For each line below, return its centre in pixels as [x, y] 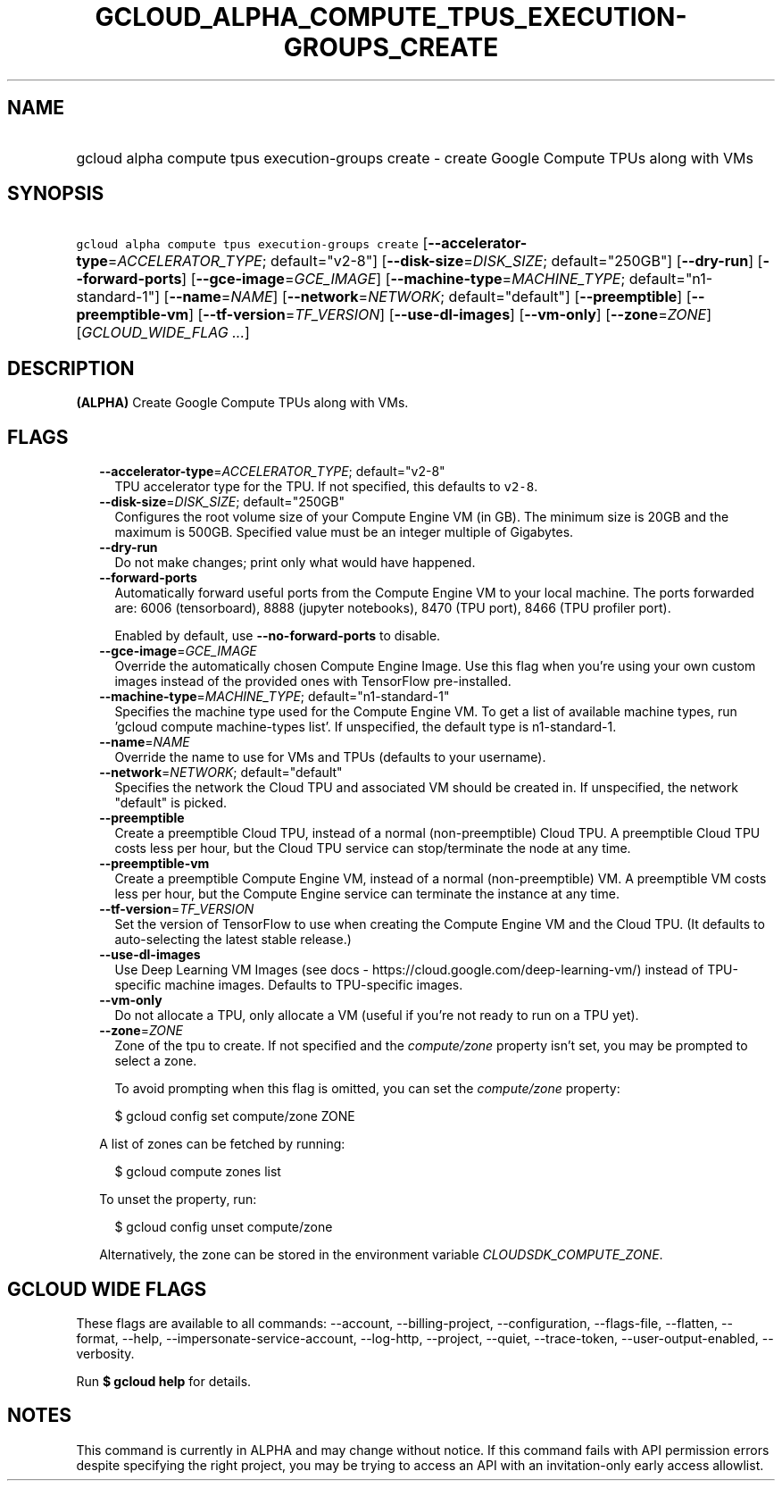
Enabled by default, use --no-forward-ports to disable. [278, 636]
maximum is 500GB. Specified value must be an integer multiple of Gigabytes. [344, 532]
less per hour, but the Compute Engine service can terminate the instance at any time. [367, 894]
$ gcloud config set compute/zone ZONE [235, 1116]
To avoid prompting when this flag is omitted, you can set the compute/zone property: [367, 1089]
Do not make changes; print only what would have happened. [295, 563]
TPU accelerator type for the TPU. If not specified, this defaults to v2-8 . [326, 487]
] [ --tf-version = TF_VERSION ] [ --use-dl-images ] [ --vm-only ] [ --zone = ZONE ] [450, 315]
